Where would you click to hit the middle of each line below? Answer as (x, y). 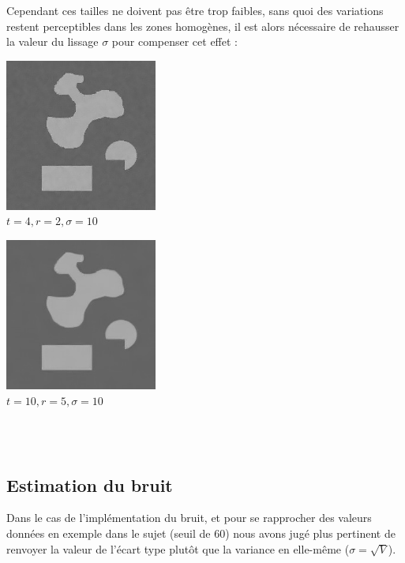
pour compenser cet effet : (174, 41)
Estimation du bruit (90, 484)
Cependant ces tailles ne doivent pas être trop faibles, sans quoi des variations (195, 10)
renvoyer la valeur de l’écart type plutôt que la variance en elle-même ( (178, 548)
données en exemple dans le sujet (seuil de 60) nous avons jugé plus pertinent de (201, 533)
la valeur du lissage (52, 41)
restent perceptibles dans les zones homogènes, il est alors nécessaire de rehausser (203, 26)
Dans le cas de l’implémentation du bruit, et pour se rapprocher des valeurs (189, 518)
